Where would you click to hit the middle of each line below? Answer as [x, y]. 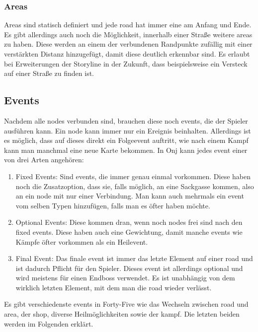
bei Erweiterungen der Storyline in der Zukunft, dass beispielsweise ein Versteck [126, 63]
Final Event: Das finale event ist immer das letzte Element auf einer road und [134, 258]
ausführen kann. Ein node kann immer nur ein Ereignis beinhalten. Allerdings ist [128, 130]
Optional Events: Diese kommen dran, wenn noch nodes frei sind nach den [129, 222]
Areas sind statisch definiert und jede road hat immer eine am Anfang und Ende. [128, 25]
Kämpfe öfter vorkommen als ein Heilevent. [82, 241]
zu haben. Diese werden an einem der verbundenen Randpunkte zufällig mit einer [128, 44]
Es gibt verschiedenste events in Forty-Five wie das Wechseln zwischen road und [126, 304]
